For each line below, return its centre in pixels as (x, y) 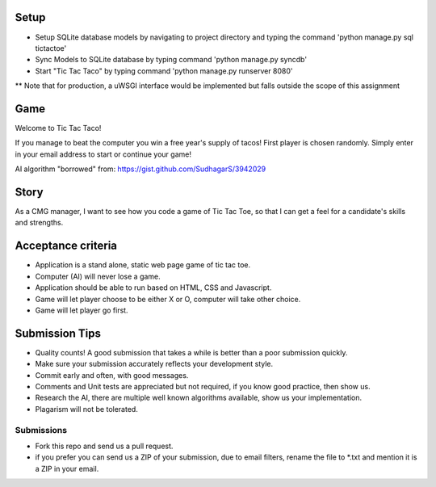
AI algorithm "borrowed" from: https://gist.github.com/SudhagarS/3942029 (140, 169)
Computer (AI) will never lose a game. (98, 276)
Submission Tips (58, 333)
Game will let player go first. (82, 310)
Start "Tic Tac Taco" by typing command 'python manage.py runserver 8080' (164, 71)
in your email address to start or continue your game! (103, 154)
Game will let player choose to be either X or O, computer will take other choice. (168, 299)
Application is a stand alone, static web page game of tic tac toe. (143, 265)
